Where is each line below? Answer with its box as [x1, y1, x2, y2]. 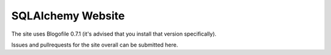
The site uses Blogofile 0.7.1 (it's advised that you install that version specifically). [11, 30, 217, 37]
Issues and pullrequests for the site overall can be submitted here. [11, 41, 178, 48]
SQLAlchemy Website [11, 9, 125, 22]
